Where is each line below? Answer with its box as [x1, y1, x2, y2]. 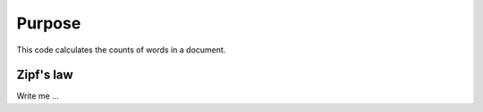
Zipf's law [16, 68, 73, 83]
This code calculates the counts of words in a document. [16, 44, 226, 55]
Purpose [16, 13, 81, 33]
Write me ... [16, 91, 60, 101]
